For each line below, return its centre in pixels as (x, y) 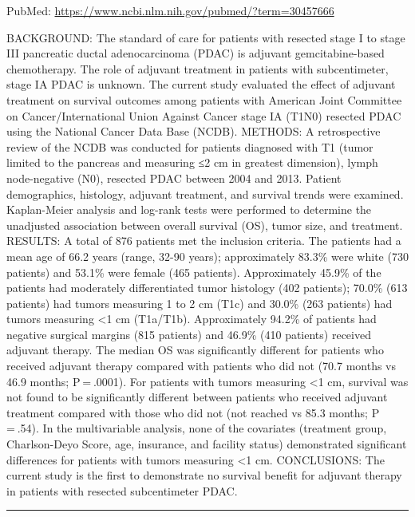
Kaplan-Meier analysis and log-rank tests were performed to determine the (189, 209)
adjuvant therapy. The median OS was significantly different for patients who (195, 350)
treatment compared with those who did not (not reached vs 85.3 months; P (193, 412)
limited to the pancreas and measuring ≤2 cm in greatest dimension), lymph (192, 162)
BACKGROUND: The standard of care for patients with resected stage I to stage (206, 37)
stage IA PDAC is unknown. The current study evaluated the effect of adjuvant (201, 84)
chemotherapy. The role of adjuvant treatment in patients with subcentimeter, (198, 68)
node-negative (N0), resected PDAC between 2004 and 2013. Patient (174, 178)
